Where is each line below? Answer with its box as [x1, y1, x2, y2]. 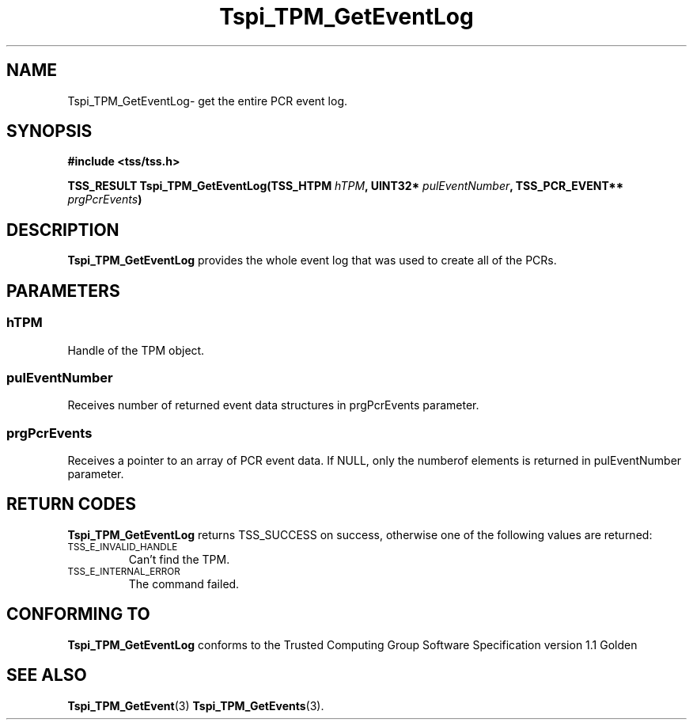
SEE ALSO [6, 665, 87, 686]
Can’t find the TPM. [128, 552, 230, 566]
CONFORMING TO [6, 604, 150, 625]
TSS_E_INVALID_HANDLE [67, 541, 178, 553]
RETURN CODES [6, 494, 137, 515]
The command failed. [128, 576, 240, 591]
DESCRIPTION [6, 219, 119, 240]
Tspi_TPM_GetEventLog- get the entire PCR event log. [67, 93, 347, 108]
